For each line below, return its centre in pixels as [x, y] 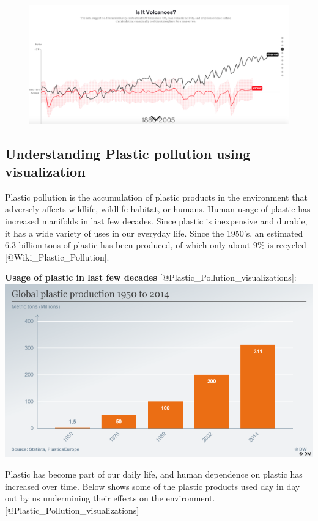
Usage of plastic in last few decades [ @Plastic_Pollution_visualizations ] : [151, 277]
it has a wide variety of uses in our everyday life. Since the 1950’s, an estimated [154, 233]
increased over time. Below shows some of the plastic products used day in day [153, 486]
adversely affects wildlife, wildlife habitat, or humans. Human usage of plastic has [158, 209]
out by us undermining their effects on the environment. [110, 498]
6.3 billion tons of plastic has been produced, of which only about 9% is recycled [156, 245]
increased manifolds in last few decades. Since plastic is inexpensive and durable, [156, 220]
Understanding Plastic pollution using [128, 153]
